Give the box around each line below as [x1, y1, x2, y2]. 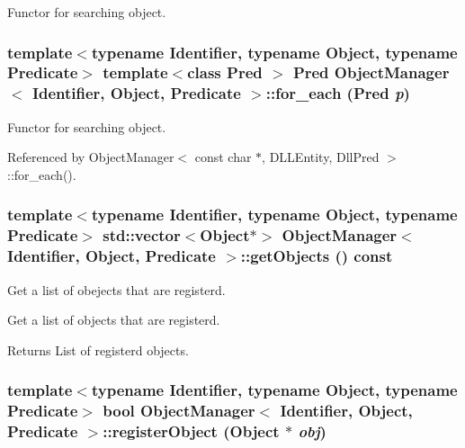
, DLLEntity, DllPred [262, 148, 380, 166]
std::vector [103, 224, 181, 246]
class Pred [187, 61, 263, 84]
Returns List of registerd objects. [7, 340, 189, 359]
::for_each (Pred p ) [265, 82, 410, 104]
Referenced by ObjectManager [7, 148, 174, 166]
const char [194, 148, 252, 166]
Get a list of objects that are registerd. [7, 310, 220, 329]
